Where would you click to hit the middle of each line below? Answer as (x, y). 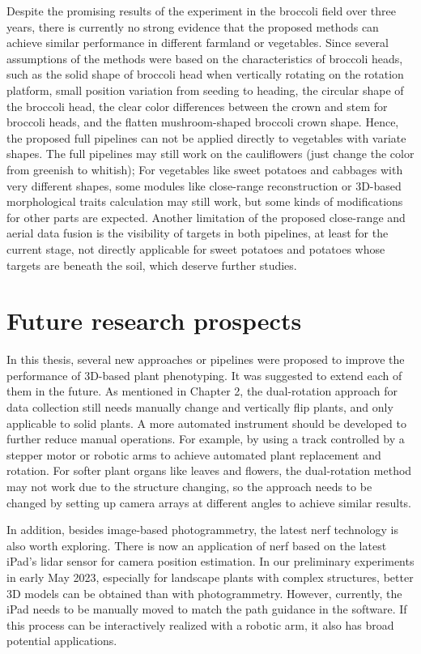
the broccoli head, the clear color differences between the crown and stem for (197, 106)
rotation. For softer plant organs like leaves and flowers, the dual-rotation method (209, 470)
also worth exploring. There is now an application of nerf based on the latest (197, 545)
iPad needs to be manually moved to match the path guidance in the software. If (207, 609)
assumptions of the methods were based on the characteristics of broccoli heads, (205, 58)
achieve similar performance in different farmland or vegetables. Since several (198, 43)
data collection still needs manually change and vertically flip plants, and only (200, 407)
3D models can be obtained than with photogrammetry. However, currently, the (204, 593)
